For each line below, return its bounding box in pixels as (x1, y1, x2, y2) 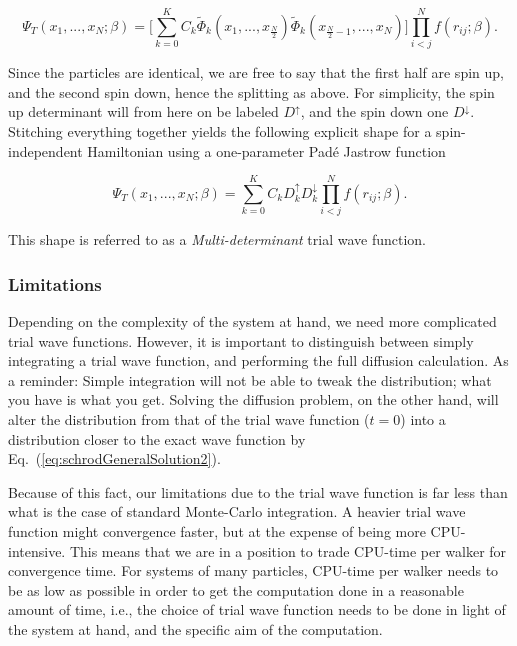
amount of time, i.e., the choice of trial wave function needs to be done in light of (8, 599, 506, 620)
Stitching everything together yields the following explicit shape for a (8, 120, 432, 141)
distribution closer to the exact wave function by (8, 428, 306, 449)
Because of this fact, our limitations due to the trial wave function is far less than (8, 481, 508, 502)
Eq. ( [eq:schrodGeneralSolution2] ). (8, 448, 221, 469)
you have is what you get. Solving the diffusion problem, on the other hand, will (8, 389, 499, 410)
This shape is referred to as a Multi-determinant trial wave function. (8, 229, 427, 250)
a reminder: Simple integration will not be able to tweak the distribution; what (8, 369, 492, 390)
